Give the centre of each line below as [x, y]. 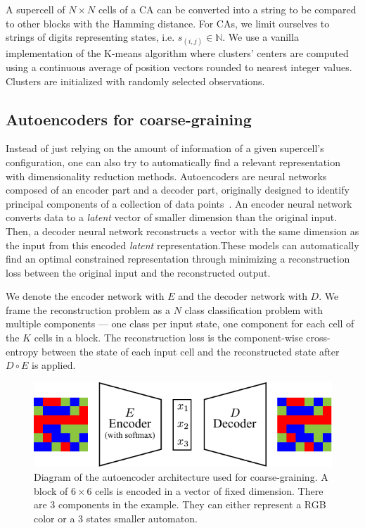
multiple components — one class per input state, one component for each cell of [180, 323]
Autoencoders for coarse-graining [129, 119]
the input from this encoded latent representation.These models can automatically [182, 245]
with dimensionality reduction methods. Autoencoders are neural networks [166, 176]
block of [51, 490]
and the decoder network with [243, 296]
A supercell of [36, 9]
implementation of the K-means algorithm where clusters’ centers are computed [177, 53]
